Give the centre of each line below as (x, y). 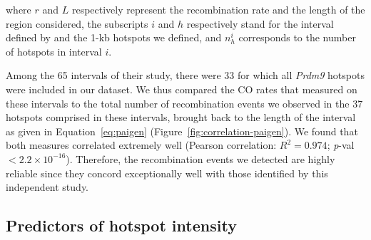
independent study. (47, 187)
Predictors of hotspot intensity (121, 225)
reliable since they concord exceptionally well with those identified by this (167, 173)
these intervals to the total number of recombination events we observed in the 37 (184, 103)
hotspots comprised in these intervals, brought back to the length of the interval (181, 117)
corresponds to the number (297, 37)
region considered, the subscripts (77, 23)
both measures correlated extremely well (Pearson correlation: (141, 145)
